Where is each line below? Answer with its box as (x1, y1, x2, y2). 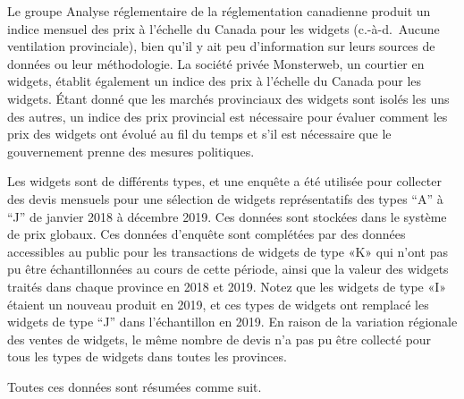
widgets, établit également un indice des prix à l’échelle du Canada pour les (7, 72, 422, 90)
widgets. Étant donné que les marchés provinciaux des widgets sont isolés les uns (7, 89, 450, 107)
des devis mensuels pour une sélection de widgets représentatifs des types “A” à (7, 189, 443, 208)
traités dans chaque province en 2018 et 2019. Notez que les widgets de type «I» (7, 276, 447, 295)
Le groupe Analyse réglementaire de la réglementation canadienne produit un (7, 2, 431, 20)
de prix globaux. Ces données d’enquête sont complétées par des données (7, 225, 406, 243)
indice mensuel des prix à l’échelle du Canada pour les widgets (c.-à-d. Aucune (7, 19, 440, 38)
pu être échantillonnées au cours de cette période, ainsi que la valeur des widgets (7, 259, 449, 278)
